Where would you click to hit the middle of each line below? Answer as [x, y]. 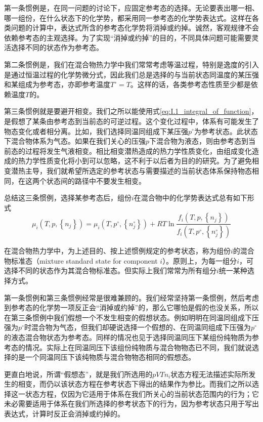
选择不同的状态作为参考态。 [57, 47]
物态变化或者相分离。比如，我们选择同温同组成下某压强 [96, 131]
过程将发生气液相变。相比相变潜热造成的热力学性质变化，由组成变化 [138, 151]
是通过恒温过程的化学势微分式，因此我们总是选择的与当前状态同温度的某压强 [131, 74]
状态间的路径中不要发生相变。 [96, 180]
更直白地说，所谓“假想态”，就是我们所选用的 [78, 374]
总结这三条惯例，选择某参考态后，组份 [68, 198]
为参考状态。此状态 [226, 131]
